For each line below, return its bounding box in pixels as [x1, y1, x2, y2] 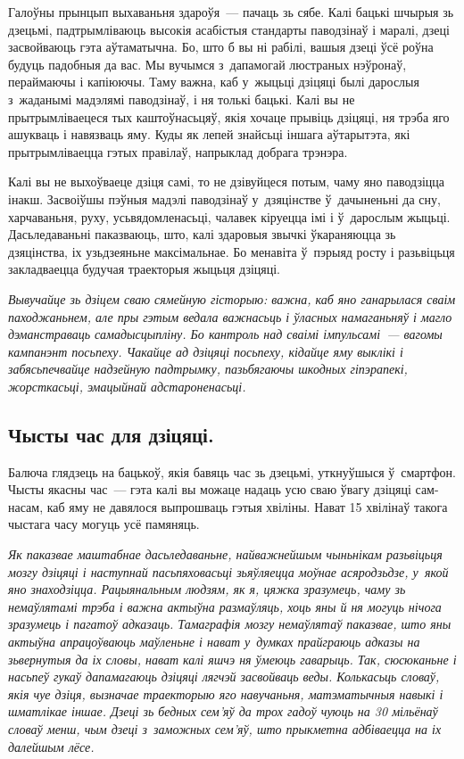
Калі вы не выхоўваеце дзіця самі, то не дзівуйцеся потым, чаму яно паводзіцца [8, 172, 445, 191]
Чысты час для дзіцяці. [8, 420, 214, 448]
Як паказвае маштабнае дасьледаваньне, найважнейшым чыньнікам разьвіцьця [8, 545, 443, 564]
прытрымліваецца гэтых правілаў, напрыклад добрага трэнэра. [8, 142, 348, 161]
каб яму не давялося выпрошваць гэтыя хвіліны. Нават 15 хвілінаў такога [46, 497, 448, 516]
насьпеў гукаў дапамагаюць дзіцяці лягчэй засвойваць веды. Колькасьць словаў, [8, 667, 440, 686]
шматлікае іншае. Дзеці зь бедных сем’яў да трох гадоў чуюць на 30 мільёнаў [8, 702, 438, 721]
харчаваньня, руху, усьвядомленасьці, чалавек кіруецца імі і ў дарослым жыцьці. [8, 207, 451, 226]
